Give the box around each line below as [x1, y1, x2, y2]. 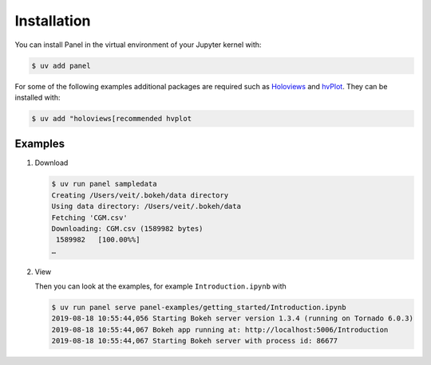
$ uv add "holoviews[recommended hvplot [31, 114, 192, 123]
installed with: [14, 92, 61, 102]
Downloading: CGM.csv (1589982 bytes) [51, 224, 204, 233]
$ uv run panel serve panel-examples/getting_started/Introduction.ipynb [51, 303, 346, 312]
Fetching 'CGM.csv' [51, 213, 128, 222]
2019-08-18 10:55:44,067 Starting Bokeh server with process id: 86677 [51, 336, 338, 346]
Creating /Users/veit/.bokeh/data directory [51, 190, 229, 199]
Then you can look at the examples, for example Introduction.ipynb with [34, 281, 287, 291]
